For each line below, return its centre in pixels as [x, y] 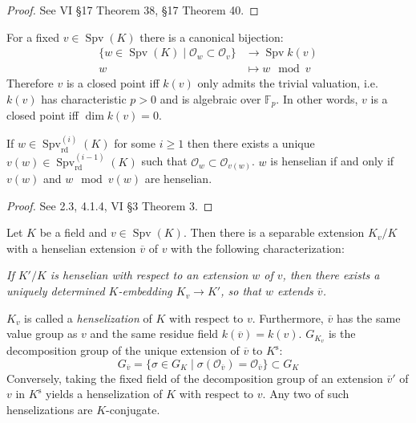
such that [164, 161]
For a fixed [33, 37]
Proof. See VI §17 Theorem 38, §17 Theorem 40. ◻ [133, 10]
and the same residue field [154, 334]
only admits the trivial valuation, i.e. [288, 83]
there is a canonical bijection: [212, 37]
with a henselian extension [71, 248]
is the [342, 334]
